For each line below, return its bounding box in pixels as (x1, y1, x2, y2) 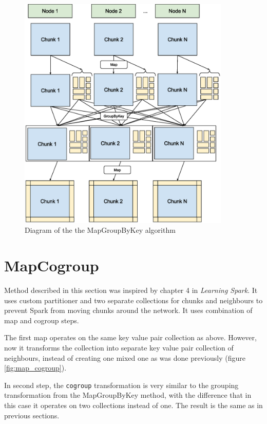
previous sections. (4, 410, 60, 420)
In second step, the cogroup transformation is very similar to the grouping (4, 379, 239, 390)
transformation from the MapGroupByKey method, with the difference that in (4, 390, 252, 400)
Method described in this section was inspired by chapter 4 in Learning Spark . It (4, 284, 258, 295)
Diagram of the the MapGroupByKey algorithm (25, 225, 176, 235)
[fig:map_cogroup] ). (4, 362, 67, 373)
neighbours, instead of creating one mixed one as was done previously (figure (4, 352, 245, 363)
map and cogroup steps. (4, 315, 79, 325)
